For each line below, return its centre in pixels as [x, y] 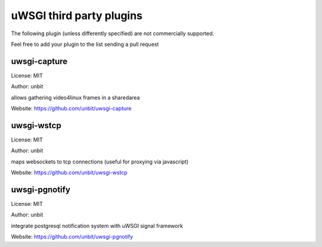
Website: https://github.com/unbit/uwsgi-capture [71, 109]
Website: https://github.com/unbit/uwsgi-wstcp [69, 172]
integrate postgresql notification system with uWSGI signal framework [97, 226]
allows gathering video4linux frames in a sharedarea [75, 97]
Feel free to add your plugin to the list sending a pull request [85, 44]
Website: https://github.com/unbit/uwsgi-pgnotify [72, 237]
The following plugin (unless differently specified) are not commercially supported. [113, 33]
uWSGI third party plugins [77, 16]
